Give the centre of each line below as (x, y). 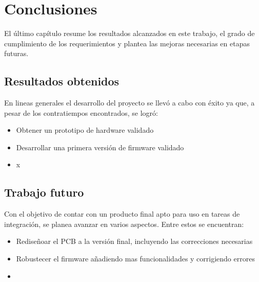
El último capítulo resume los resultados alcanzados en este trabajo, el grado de (129, 33)
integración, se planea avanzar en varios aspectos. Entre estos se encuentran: (124, 224)
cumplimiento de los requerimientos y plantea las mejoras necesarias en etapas (127, 43)
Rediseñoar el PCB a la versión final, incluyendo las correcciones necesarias (134, 241)
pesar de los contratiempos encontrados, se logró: (81, 112)
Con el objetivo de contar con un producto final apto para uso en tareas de (122, 214)
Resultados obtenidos (62, 81)
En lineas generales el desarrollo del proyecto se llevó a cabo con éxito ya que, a (129, 103)
